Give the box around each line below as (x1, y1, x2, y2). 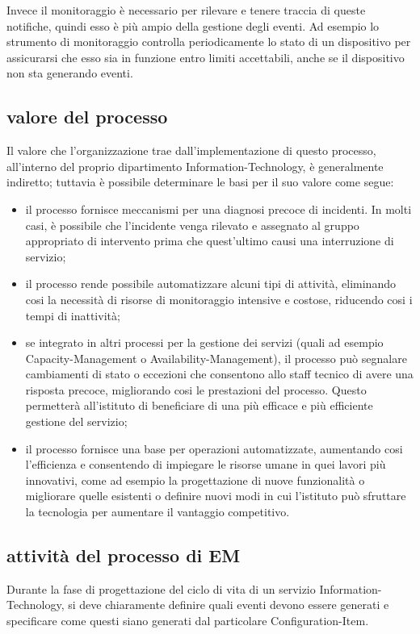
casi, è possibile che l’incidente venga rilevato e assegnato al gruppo (25, 216, 359, 233)
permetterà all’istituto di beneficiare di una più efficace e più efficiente (25, 397, 373, 414)
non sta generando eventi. (6, 65, 133, 81)
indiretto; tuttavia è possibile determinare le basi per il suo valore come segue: (6, 173, 394, 190)
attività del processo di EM (6, 543, 241, 568)
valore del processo (6, 104, 168, 129)
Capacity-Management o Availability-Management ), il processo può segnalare (25, 349, 407, 366)
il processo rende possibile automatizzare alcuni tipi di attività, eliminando (25, 275, 396, 292)
